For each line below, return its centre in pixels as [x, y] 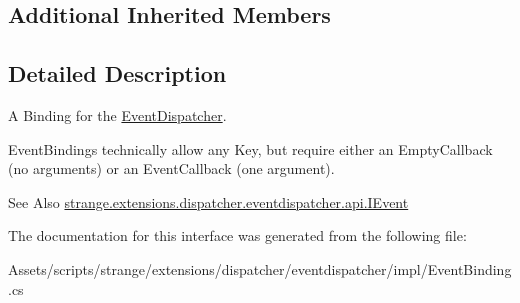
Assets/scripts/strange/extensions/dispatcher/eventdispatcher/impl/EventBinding [260, 268]
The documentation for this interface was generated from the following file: [237, 235]
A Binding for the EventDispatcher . [117, 114]
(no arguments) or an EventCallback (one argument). [171, 168]
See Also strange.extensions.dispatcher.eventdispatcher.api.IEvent [208, 201]
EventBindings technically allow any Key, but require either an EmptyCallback [250, 148]
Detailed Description [117, 73]
